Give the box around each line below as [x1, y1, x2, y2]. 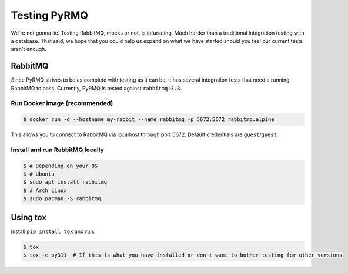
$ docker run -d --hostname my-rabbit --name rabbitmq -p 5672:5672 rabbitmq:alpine [23, 116, 275, 123]
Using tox [11, 212, 47, 223]
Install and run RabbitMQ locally [11, 146, 104, 154]
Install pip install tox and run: [11, 228, 95, 235]
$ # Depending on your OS [23, 162, 98, 169]
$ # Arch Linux [23, 187, 67, 194]
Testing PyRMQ [11, 9, 88, 22]
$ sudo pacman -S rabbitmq [23, 196, 101, 202]
